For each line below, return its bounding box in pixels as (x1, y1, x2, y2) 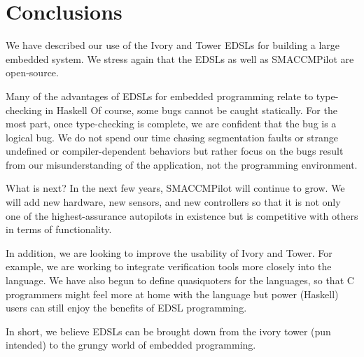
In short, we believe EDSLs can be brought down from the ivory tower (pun (6, 323, 331, 338)
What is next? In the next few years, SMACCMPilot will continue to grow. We (6, 181, 345, 195)
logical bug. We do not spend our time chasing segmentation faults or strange (6, 129, 338, 144)
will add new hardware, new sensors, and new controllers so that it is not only (6, 195, 341, 209)
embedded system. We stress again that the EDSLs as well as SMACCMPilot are (6, 51, 354, 66)
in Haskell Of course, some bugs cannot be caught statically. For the (45, 102, 337, 117)
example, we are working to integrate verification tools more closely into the (6, 259, 332, 274)
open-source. (6, 65, 59, 80)
